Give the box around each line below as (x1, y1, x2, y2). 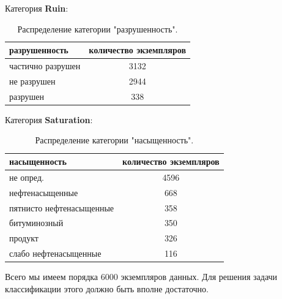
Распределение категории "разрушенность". (17, 22, 178, 35)
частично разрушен (9, 59, 81, 72)
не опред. (9, 170, 44, 183)
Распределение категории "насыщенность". (35, 134, 194, 146)
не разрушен (9, 74, 56, 87)
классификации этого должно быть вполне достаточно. (5, 282, 209, 295)
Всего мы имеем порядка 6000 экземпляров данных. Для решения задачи (5, 270, 278, 283)
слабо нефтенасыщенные (9, 247, 102, 260)
